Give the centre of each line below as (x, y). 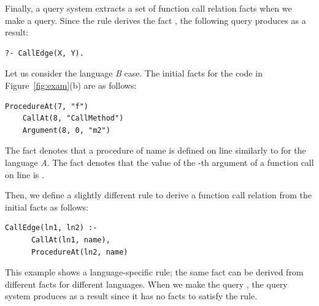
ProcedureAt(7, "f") (47, 106)
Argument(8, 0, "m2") (66, 130)
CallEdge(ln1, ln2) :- (51, 228)
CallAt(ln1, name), (71, 240)
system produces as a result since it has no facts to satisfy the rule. (131, 296)
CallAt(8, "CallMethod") (73, 118)
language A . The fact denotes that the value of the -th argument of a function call (159, 162)
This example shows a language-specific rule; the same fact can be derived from (154, 272)
